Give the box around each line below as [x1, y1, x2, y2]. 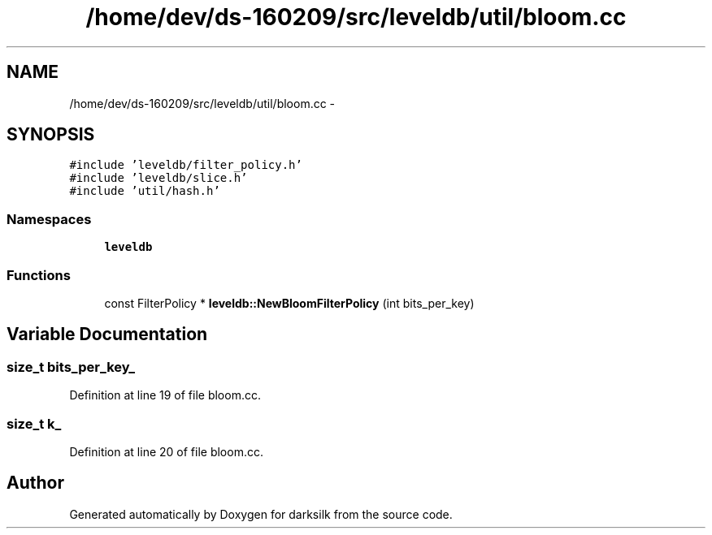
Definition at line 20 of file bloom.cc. [69, 444, 263, 459]
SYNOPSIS [7, 124, 95, 145]
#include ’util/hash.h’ [69, 184, 220, 198]
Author [7, 472, 64, 494]
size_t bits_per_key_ [7, 358, 136, 375]
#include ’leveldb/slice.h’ [69, 171, 248, 185]
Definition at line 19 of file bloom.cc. [69, 388, 261, 403]
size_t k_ [7, 415, 62, 432]
